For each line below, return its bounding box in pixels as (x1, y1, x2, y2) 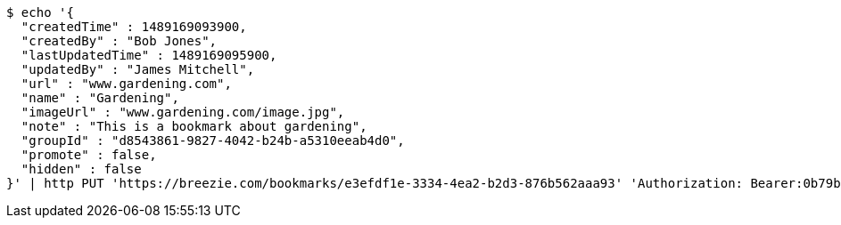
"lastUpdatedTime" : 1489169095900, (21, 48, 277, 62)
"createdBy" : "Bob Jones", (21, 34, 218, 48)
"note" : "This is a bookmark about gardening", (21, 119, 367, 133)
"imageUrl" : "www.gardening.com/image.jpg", (21, 105, 345, 119)
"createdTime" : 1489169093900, (21, 20, 247, 34)
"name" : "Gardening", (21, 91, 179, 105)
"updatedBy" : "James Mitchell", (21, 62, 255, 76)
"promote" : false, (21, 148, 157, 162)
